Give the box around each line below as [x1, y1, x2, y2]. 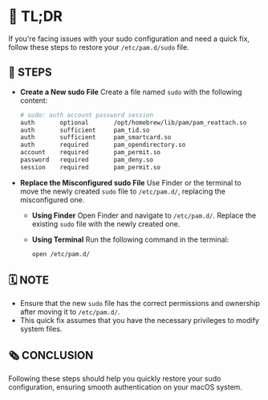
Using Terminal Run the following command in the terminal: [31, 235, 229, 244]
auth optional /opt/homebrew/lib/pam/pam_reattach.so [19, 118, 247, 127]
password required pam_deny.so [19, 156, 154, 164]
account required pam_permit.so [19, 149, 161, 157]
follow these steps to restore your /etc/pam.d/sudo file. [8, 42, 190, 51]
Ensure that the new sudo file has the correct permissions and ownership [19, 299, 261, 308]
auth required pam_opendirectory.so [19, 141, 186, 149]
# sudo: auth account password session [19, 111, 154, 119]
